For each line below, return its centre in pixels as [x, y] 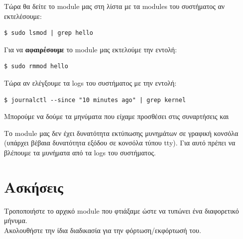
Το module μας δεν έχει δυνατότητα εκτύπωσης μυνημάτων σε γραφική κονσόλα [121, 133]
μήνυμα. [16, 220]
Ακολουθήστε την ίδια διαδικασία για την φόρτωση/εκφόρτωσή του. [103, 230]
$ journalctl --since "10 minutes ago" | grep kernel [95, 100]
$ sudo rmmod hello [36, 66]
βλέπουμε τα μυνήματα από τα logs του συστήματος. [80, 152]
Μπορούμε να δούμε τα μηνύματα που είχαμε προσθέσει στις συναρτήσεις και [117, 116]
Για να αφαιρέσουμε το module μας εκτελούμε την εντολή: [91, 49]
